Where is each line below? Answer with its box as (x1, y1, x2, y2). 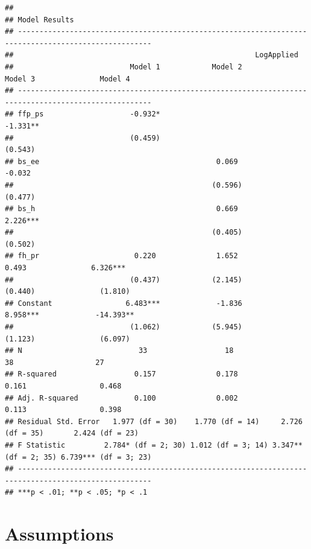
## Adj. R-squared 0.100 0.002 (5, 393, 238, 402)
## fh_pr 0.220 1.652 (5, 252, 238, 261)
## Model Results (5, 15, 74, 24)
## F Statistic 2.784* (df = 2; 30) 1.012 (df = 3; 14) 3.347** (5, 440, 303, 449)
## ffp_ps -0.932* (5, 110, 160, 119)
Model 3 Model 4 (5, 74, 130, 83)
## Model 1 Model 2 (5, 62, 242, 71)
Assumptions (5, 521, 114, 546)
